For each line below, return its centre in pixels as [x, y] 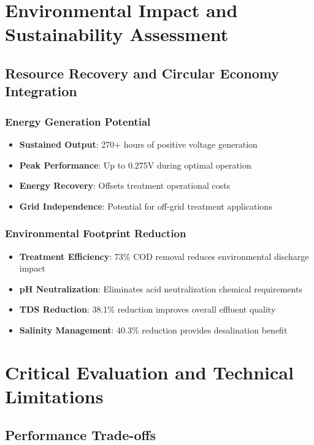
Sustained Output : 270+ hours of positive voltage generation [138, 144]
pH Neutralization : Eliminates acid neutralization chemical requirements [161, 288]
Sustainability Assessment [117, 34]
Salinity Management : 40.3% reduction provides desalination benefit [153, 329]
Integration [41, 91]
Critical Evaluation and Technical [149, 372]
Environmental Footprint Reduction [96, 233]
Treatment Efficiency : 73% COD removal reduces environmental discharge [164, 256]
